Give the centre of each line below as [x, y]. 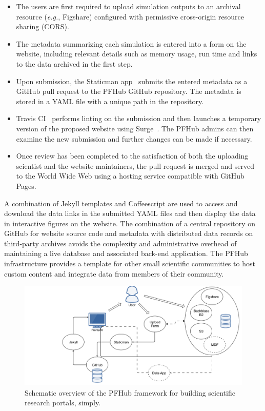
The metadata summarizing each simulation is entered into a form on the [131, 43]
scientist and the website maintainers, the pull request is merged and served [135, 165]
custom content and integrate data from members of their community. [114, 273]
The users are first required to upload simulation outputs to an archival [128, 6]
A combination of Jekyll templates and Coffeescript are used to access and [121, 203]
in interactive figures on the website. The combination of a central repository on [130, 223]
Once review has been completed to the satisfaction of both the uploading [132, 156]
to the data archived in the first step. [74, 63]
